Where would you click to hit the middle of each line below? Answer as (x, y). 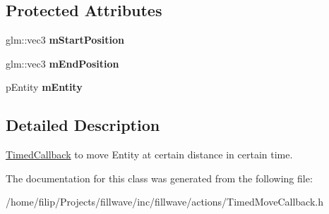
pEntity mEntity (44, 87)
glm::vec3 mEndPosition (62, 63)
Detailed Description (83, 125)
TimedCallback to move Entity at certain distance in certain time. (149, 155)
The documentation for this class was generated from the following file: (159, 178)
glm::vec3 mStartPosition (65, 40)
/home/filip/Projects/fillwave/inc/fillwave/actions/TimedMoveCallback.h (164, 202)
